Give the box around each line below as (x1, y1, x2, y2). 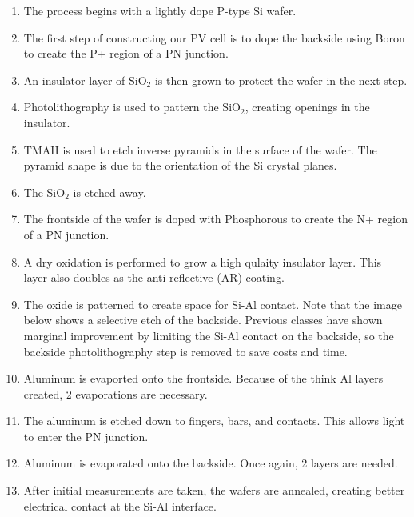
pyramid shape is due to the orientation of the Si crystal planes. (23, 157, 337, 174)
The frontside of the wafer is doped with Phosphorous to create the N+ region (23, 210, 408, 227)
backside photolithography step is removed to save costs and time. (23, 343, 348, 359)
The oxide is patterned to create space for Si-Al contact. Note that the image (23, 295, 402, 312)
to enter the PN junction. (23, 427, 149, 444)
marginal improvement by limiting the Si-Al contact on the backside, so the (23, 327, 394, 343)
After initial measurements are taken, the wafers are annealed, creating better (23, 482, 405, 499)
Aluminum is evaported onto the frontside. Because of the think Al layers (23, 370, 384, 387)
